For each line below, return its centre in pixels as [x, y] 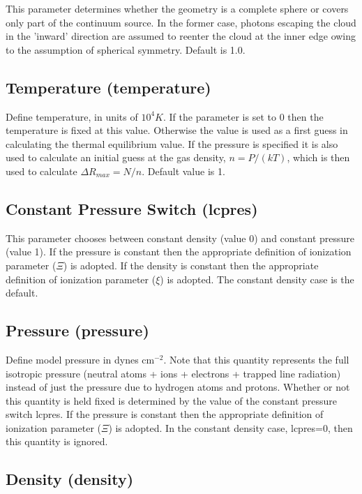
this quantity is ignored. [57, 441]
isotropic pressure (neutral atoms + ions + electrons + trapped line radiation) [173, 373]
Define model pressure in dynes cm [80, 359]
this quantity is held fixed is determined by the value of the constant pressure [172, 400]
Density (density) [70, 479]
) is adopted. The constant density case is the [257, 279]
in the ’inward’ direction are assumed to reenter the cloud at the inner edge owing [181, 36]
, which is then [318, 157]
